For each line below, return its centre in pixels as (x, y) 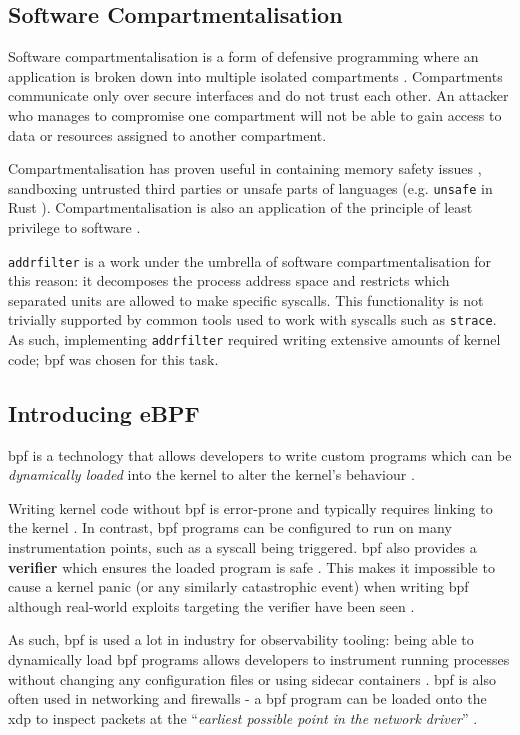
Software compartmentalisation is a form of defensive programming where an (243, 56)
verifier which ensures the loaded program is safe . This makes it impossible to (251, 566)
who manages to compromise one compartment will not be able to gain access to (255, 114)
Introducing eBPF (104, 412)
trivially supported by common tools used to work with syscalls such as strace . (252, 319)
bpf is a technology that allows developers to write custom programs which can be (260, 454)
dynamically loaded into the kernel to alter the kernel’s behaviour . (211, 474)
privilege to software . (74, 227)
